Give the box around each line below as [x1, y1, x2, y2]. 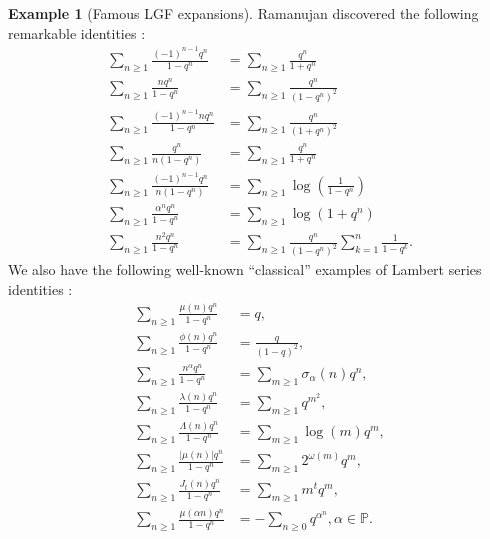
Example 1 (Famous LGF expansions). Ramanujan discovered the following [8, 3, 479, 23]
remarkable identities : [8, 22, 146, 43]
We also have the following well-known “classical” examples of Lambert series [8, 259, 482, 280]
